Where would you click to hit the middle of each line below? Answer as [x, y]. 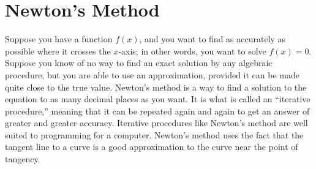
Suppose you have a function [59, 39]
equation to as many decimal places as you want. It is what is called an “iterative [158, 99]
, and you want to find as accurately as [213, 39]
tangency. [23, 159]
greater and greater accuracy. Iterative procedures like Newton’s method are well [156, 123]
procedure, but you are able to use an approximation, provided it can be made [152, 74]
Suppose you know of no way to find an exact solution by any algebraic [139, 63]
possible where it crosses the [58, 51]
